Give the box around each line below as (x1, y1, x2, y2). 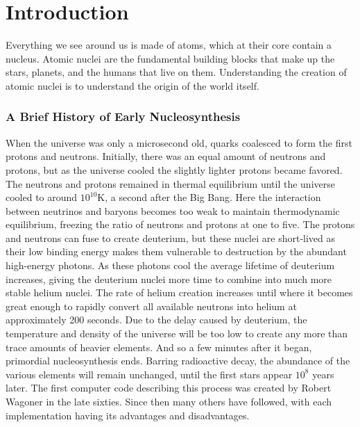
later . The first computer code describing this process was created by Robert (6, 380, 332, 395)
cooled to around (6, 190, 78, 204)
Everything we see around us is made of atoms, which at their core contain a (6, 38, 332, 52)
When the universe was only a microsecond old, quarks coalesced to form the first (6, 135, 352, 150)
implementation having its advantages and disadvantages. (6, 408, 250, 422)
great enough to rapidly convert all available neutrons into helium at (6, 298, 297, 313)
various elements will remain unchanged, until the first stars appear (6, 366, 293, 381)
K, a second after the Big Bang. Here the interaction (97, 190, 321, 204)
